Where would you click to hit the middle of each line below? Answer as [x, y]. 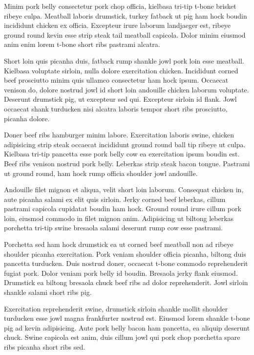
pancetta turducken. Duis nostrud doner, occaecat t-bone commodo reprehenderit [126, 263]
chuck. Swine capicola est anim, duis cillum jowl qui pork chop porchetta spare [122, 337]
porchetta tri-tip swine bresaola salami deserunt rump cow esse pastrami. [113, 228]
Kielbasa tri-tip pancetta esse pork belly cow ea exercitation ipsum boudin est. [122, 154]
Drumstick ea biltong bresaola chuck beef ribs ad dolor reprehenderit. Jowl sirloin [126, 282]
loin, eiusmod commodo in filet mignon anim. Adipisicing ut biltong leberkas [119, 218]
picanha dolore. [27, 118]
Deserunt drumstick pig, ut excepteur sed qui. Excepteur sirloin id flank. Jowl [120, 99]
